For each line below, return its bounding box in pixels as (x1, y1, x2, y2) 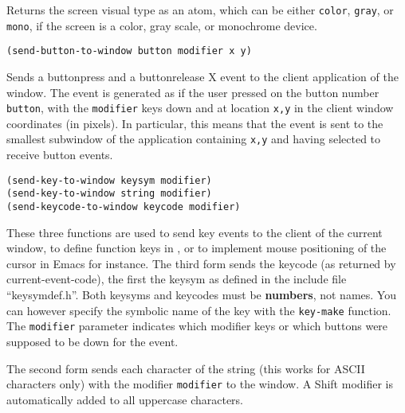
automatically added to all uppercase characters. (6, 391, 243, 407)
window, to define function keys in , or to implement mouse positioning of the (6, 240, 387, 256)
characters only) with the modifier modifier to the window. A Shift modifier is (6, 376, 394, 392)
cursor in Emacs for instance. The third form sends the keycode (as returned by (6, 255, 396, 271)
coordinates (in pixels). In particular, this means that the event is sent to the (6, 115, 383, 131)
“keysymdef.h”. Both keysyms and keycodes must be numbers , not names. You (6, 286, 396, 302)
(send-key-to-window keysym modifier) (6, 174, 212, 186)
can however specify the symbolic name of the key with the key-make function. (6, 302, 391, 318)
